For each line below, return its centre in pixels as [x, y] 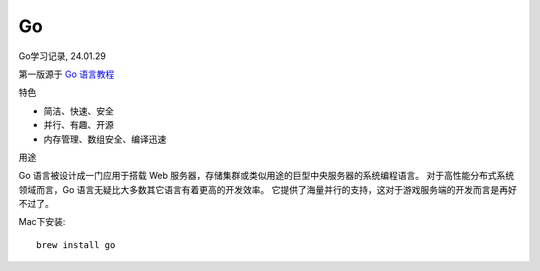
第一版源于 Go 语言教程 [66, 74]
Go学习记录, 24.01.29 [62, 56]
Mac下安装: [42, 222]
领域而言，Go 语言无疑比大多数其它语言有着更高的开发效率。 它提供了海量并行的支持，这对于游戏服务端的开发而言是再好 [267, 189]
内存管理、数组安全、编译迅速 [105, 139]
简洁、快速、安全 [78, 111]
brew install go [76, 244]
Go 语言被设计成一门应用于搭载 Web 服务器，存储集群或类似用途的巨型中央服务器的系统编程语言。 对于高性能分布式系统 [266, 176]
